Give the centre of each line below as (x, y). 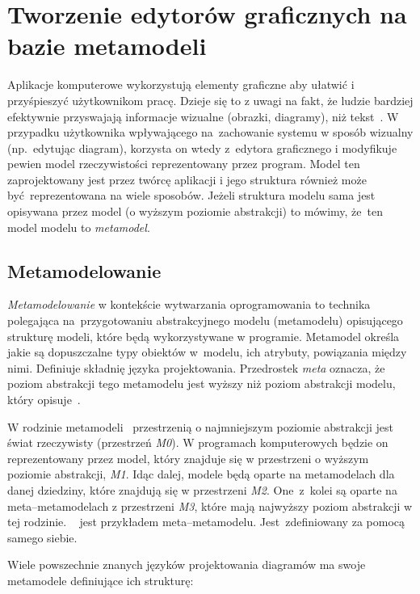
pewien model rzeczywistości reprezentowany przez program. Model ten (184, 164)
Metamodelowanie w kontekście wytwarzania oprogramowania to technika (189, 304)
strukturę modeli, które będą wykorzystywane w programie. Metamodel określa (204, 336)
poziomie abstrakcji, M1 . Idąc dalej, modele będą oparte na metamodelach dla (201, 474)
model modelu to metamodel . (79, 227)
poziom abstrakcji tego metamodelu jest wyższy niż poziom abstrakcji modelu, (202, 383)
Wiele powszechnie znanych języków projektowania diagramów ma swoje (187, 565)
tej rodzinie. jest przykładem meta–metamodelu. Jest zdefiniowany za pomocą (206, 522)
